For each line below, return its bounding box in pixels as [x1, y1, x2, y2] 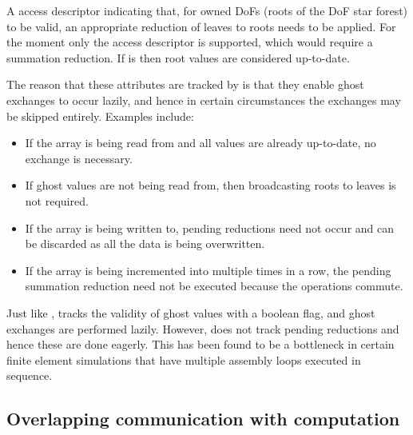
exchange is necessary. [25, 150, 133, 166]
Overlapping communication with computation [6, 406, 400, 431]
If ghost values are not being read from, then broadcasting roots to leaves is [25, 177, 396, 194]
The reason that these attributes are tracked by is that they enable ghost [6, 76, 364, 93]
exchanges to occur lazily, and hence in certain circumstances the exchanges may [6, 91, 401, 108]
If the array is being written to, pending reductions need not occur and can [25, 219, 395, 236]
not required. [25, 192, 89, 209]
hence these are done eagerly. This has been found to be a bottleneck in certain [6, 336, 395, 353]
